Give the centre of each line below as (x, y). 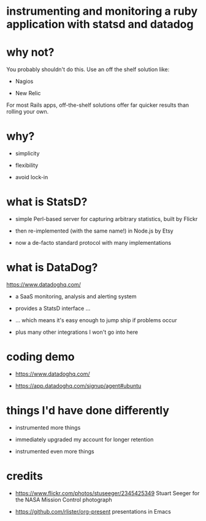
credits (25, 476)
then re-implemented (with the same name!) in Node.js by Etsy (94, 231)
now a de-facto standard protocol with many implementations (93, 243)
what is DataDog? (52, 268)
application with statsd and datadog (100, 24)
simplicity (27, 153)
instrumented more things (48, 427)
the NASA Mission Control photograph (63, 500)
